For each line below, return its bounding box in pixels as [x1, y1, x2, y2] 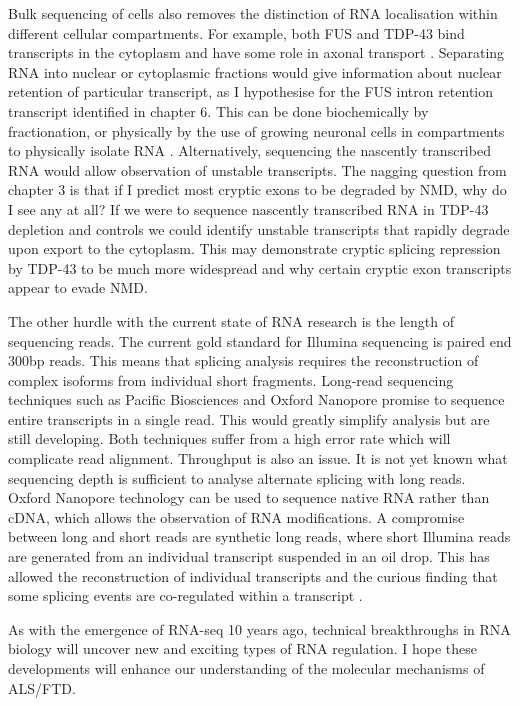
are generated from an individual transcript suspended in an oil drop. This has [8, 546, 490, 567]
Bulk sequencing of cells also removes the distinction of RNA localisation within [8, 3, 498, 23]
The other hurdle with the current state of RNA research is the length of [8, 310, 454, 331]
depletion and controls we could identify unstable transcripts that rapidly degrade [8, 218, 510, 239]
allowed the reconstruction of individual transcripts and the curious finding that [8, 565, 498, 586]
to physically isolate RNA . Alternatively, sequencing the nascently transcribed [8, 140, 491, 161]
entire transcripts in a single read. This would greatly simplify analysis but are [8, 408, 490, 429]
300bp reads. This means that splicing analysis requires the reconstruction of [8, 350, 479, 371]
